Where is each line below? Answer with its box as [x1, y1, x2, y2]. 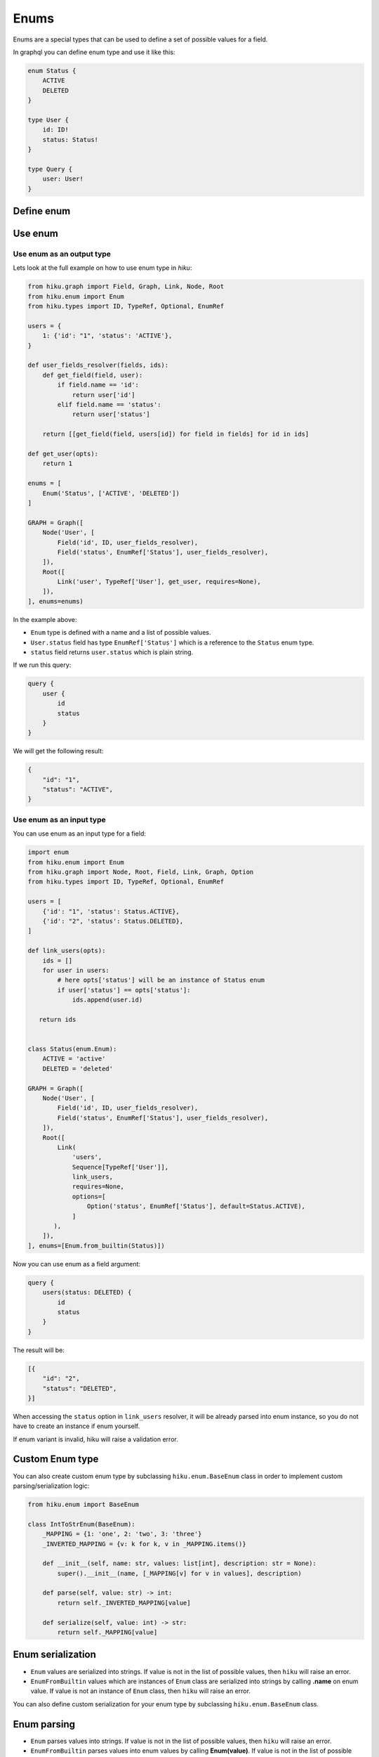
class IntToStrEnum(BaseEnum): [27, 1520, 136, 1528]
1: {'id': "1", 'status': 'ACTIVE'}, [42, 332, 173, 340]
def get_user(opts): [27, 450, 98, 458]
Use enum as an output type [13, 249, 112, 259]
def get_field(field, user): [42, 371, 143, 379]
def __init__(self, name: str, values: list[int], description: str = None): [42, 1560, 317, 1567]
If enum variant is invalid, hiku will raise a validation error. [13, 1434, 178, 1444]
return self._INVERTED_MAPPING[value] [57, 1599, 191, 1607]
